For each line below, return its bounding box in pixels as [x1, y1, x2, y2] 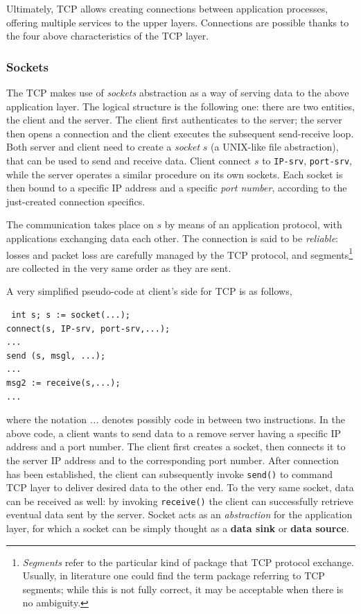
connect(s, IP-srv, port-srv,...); [6, 323, 170, 334]
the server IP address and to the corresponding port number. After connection [6, 452, 339, 467]
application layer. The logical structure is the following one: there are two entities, [6, 99, 355, 113]
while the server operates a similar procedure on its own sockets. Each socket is [6, 167, 343, 181]
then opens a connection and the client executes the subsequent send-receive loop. [6, 126, 354, 140]
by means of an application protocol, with [164, 217, 342, 232]
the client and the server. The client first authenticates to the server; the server [6, 112, 342, 127]
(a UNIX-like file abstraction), [211, 139, 339, 154]
